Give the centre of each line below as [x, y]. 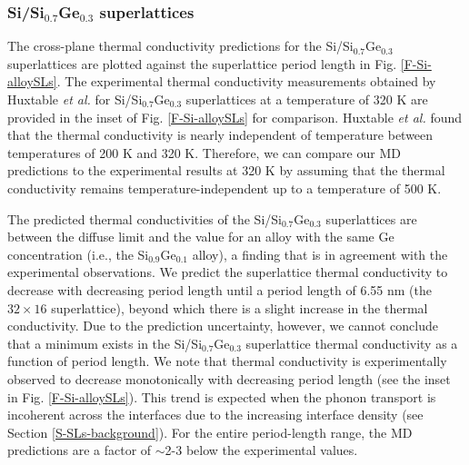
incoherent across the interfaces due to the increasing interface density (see [215, 415]
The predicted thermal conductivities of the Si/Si [145, 218]
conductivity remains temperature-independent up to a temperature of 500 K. [225, 188]
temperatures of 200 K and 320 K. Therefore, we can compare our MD [204, 152]
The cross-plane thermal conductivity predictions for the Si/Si [180, 46]
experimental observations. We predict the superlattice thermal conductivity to [228, 272]
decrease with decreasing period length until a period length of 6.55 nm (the [220, 289]
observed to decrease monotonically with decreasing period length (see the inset [229, 378]
